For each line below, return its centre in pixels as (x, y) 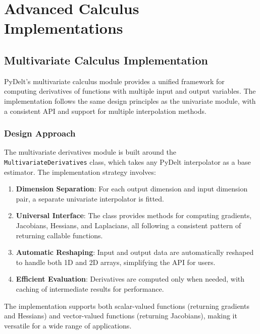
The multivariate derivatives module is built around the (90, 152)
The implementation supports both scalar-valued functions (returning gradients (127, 306)
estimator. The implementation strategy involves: (80, 172)
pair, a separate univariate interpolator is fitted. (90, 198)
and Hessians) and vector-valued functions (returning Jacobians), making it (121, 316)
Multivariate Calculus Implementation (106, 60)
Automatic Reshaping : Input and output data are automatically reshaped (135, 252)
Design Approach (40, 133)
